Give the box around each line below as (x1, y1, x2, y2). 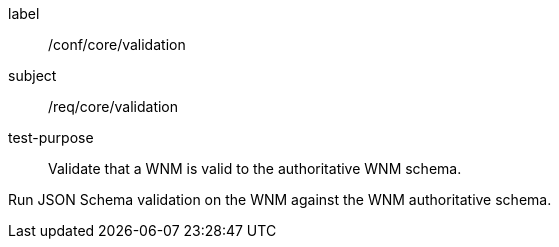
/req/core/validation (48, 98, 179, 115)
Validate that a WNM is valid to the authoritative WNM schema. (48, 160, 462, 177)
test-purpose (8, 129, 94, 146)
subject (8, 67, 57, 84)
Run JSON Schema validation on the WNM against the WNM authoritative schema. (8, 191, 552, 208)
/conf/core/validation (48, 36, 186, 53)
